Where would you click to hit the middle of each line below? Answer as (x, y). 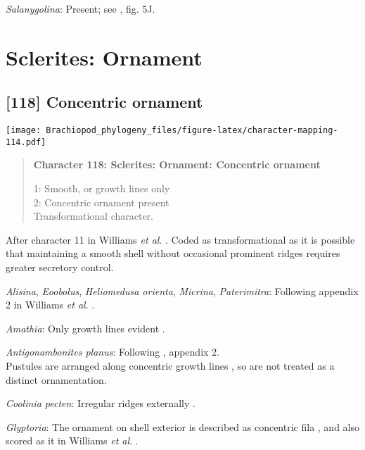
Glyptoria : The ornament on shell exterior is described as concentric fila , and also (182, 426)
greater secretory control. (60, 267)
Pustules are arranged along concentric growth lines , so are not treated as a (170, 366)
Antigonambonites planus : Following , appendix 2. (113, 352)
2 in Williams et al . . (50, 305)
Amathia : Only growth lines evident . (85, 328)
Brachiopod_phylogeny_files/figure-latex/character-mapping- (192, 131)
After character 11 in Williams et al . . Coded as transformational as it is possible (180, 239)
